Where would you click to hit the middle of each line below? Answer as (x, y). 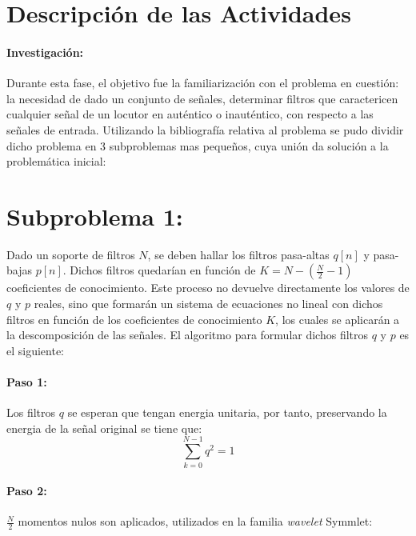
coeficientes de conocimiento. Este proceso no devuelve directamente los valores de (208, 288)
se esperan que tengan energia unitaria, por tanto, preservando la (227, 412)
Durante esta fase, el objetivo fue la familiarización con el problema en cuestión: (203, 83)
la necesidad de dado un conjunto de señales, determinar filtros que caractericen (202, 98)
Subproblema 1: (95, 216)
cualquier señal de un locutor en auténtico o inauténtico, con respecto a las (190, 114)
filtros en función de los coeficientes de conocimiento (134, 319)
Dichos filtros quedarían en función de (163, 270)
